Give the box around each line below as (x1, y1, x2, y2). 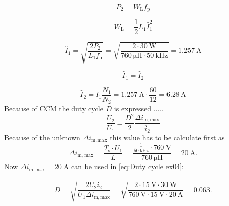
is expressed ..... (114, 103, 164, 114)
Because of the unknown (4, 132, 80, 142)
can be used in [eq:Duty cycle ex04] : (71, 161, 184, 172)
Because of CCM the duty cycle (4, 103, 103, 114)
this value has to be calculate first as (110, 132, 225, 142)
